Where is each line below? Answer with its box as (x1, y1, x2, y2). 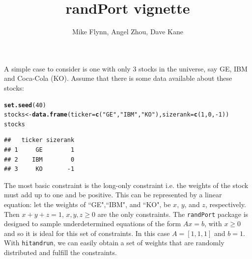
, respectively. (205, 199, 246, 210)
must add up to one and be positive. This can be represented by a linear (4, 189, 222, 200)
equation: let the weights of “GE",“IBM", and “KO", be (4, 199, 171, 210)
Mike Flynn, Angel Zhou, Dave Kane (72, 26, 183, 37)
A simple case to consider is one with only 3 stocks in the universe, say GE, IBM (4, 63, 248, 73)
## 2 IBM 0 (4, 156, 75, 163)
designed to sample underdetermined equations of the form (4, 218, 181, 229)
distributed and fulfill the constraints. (4, 247, 117, 258)
